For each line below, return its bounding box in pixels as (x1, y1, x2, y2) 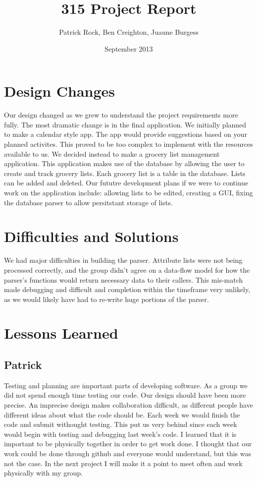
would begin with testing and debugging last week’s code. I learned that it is (4, 428, 237, 439)
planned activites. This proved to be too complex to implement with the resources (4, 139, 253, 149)
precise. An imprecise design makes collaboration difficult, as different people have (4, 400, 253, 410)
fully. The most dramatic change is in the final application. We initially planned (4, 119, 247, 129)
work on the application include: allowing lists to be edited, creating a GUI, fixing (4, 187, 253, 197)
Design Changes (4, 81, 115, 101)
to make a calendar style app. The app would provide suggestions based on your (4, 129, 247, 139)
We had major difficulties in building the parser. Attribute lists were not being (4, 255, 243, 265)
